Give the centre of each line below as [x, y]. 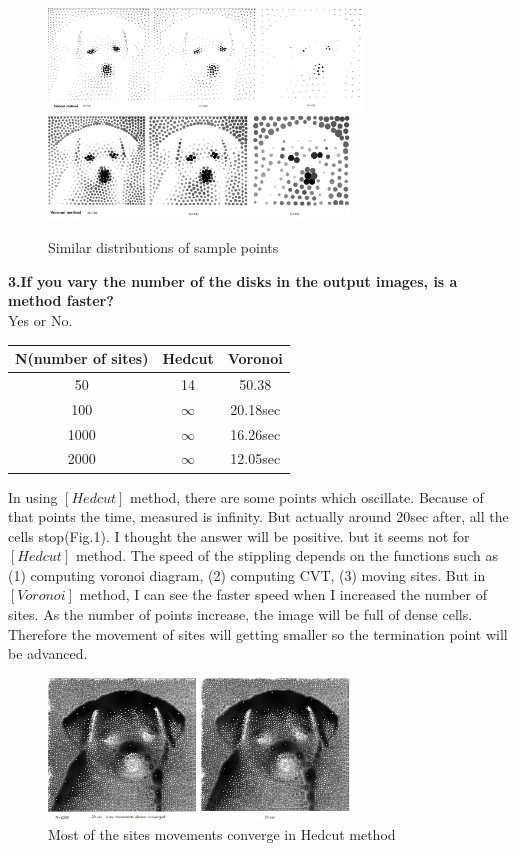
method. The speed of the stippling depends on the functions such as [286, 555]
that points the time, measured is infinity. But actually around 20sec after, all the [258, 516]
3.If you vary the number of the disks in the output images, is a [233, 280]
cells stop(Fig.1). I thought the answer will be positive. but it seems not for [239, 535]
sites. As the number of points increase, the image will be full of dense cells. [240, 614]
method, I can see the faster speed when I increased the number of [283, 594]
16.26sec [255, 433]
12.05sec [255, 458]
